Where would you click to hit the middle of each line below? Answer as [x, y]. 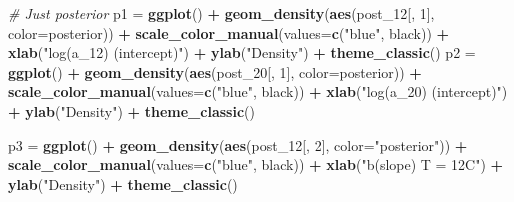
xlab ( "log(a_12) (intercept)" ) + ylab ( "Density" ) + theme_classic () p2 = [242, 52]
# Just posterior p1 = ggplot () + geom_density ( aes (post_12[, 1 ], [221, 13]
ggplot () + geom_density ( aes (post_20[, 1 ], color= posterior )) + [215, 71]
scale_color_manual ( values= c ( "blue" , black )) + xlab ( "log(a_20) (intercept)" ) [258, 91]
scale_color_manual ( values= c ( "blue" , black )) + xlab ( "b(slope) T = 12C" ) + [256, 164]
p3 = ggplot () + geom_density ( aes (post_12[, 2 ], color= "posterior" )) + [238, 144]
